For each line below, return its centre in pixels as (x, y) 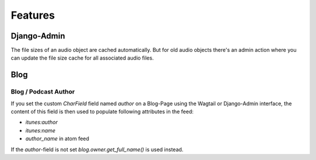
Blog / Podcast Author (43, 92)
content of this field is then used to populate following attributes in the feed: (102, 112)
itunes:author (42, 122)
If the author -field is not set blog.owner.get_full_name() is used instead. (97, 149)
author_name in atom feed (57, 139)
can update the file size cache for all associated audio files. (83, 58)
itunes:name (40, 130)
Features (33, 15)
